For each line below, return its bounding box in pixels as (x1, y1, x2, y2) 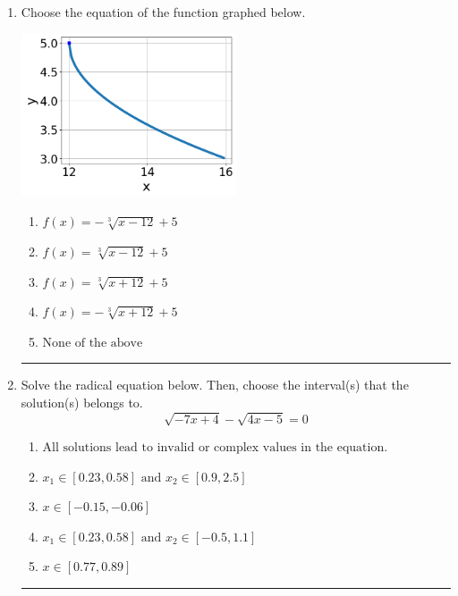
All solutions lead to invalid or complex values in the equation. (42, 441, 388, 455)
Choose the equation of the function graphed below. (21, 3, 306, 21)
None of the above (42, 336, 143, 349)
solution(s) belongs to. (21, 392, 143, 411)
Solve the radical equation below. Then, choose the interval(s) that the (21, 375, 409, 394)
